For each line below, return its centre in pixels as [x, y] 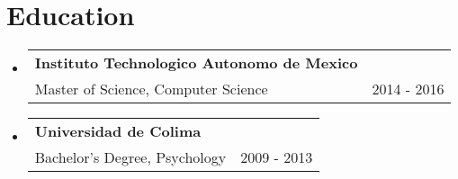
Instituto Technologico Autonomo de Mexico [196, 63]
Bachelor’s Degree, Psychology [130, 157]
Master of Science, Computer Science [151, 89]
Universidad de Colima [118, 131]
